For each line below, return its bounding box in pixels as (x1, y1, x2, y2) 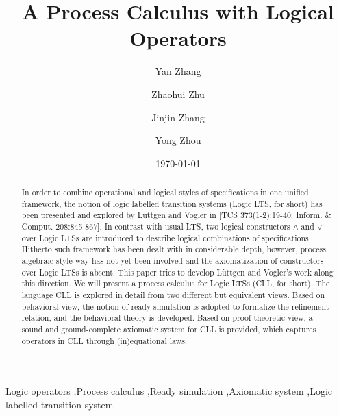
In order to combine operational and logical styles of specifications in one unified (21, 186, 309, 198)
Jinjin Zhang (151, 110, 205, 124)
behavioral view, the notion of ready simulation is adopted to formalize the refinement (21, 300, 329, 312)
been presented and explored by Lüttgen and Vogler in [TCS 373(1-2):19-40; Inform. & (21, 209, 331, 221)
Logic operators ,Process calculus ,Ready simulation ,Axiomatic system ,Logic (5, 384, 333, 398)
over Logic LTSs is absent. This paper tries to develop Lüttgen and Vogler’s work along (21, 266, 334, 278)
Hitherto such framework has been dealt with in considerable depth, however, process (21, 243, 326, 255)
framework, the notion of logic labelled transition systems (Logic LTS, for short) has (21, 197, 323, 209)
